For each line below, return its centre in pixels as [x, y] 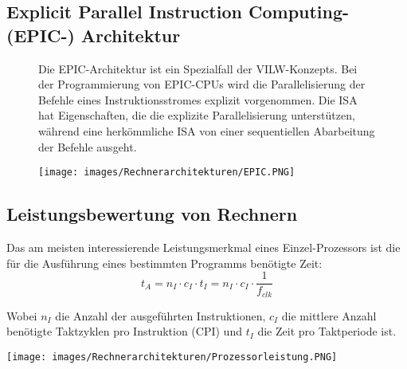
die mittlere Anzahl [329, 315]
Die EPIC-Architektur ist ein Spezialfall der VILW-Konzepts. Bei [198, 68]
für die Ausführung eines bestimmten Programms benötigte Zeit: [164, 263]
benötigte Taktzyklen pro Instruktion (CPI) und [124, 331]
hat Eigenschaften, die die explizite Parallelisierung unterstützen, [197, 115]
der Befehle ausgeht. [88, 146]
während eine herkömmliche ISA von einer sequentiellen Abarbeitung [207, 130]
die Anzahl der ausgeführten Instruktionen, [160, 315]
